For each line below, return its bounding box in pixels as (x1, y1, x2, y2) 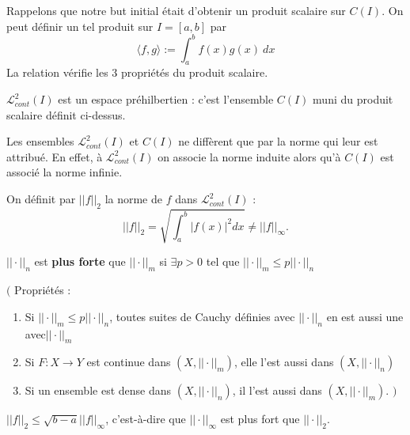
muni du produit (313, 91, 393, 108)
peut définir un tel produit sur (6, 17, 154, 34)
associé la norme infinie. (6, 164, 123, 180)
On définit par (6, 191, 76, 207)
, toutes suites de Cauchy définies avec (109, 308, 295, 324)
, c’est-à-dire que (105, 410, 186, 427)
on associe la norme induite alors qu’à (158, 148, 341, 165)
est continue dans (86, 354, 171, 370)
